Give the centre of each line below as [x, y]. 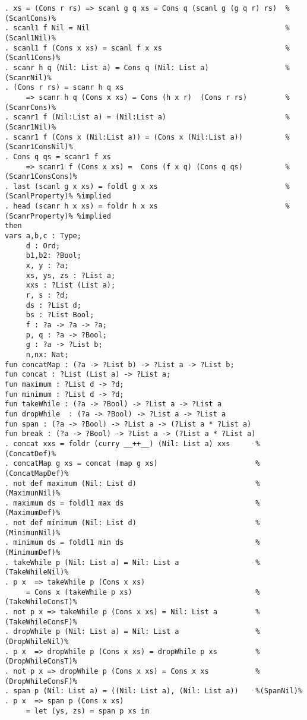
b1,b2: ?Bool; [53, 256]
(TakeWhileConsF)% [41, 622]
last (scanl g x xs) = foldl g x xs [86, 186]
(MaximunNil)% [33, 493]
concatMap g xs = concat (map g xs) [86, 464]
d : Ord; [43, 246]
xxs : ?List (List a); [71, 285]
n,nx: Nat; [47, 354]
